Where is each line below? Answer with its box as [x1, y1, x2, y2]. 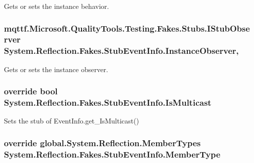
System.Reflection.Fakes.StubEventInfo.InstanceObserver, [4, 44, 239, 57]
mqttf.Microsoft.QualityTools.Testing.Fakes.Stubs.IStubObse [4, 22, 250, 34]
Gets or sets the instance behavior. [4, 1, 109, 11]
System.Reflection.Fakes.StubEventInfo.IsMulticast [4, 96, 212, 109]
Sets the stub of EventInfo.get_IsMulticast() [4, 116, 139, 126]
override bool [4, 85, 58, 97]
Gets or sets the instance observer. [4, 64, 108, 74]
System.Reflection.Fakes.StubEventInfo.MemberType [4, 148, 220, 160]
